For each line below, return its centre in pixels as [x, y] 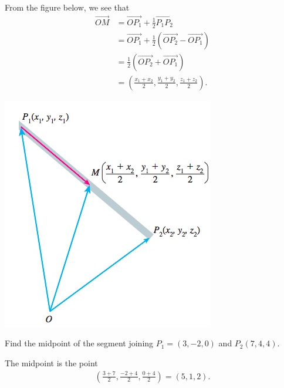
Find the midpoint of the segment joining [79, 343]
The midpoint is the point [51, 362]
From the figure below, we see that [67, 7]
